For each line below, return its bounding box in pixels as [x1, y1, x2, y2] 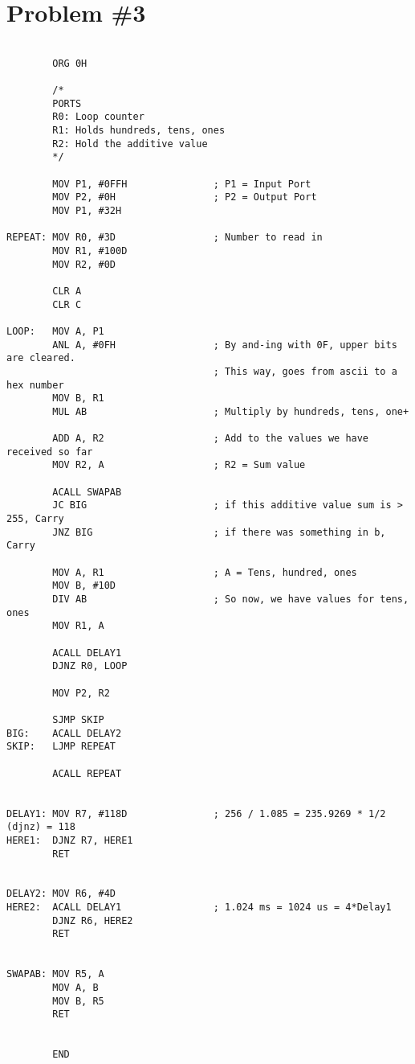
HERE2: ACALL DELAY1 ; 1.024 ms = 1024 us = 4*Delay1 [6, 902, 392, 914]
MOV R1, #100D [52, 244, 128, 257]
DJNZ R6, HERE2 [52, 914, 133, 926]
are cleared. [6, 352, 75, 364]
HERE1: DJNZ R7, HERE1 [6, 834, 133, 846]
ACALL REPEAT [52, 767, 122, 779]
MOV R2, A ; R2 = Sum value [52, 459, 306, 471]
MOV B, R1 [52, 392, 104, 405]
